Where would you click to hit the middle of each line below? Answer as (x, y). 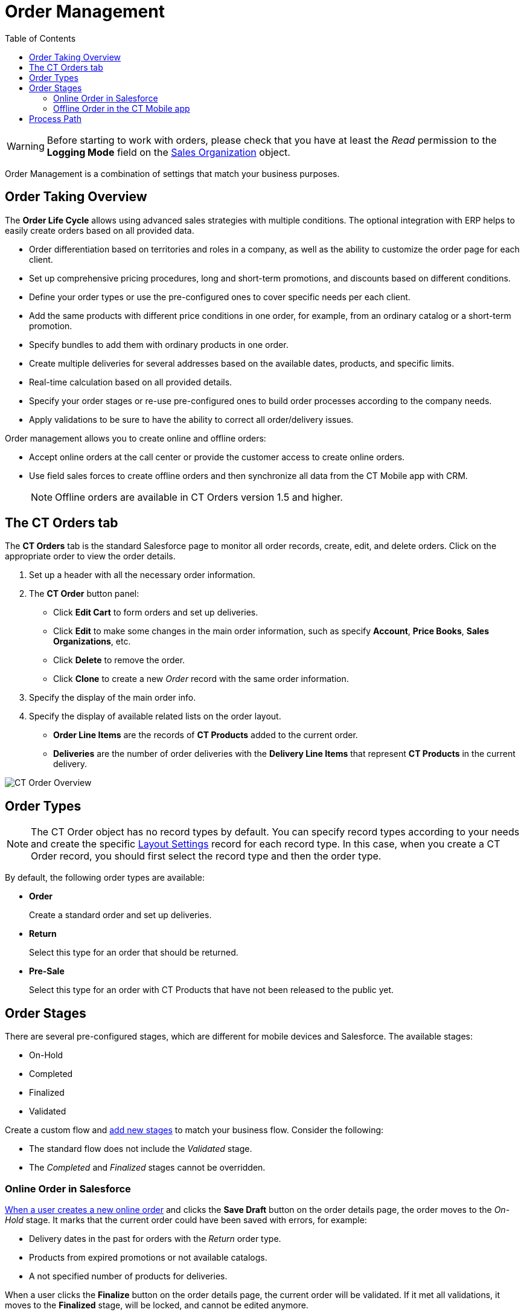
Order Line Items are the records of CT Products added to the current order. (206, 735)
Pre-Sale (47, 971)
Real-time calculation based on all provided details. (131, 382)
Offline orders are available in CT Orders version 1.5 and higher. (199, 497)
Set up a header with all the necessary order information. (142, 575)
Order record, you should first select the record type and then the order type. (206, 856)
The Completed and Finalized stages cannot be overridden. (147, 1168)
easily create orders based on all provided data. (100, 230)
